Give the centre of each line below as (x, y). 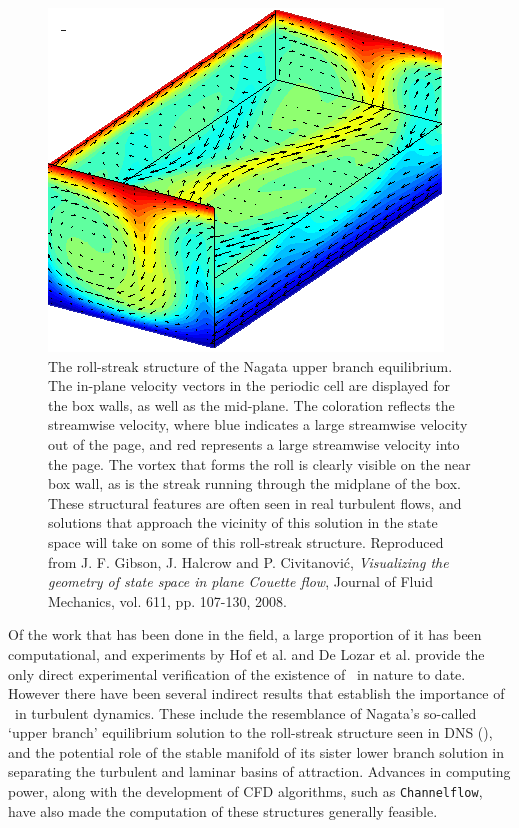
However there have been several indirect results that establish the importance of (256, 693)
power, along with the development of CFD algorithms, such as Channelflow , (245, 791)
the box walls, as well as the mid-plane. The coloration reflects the (251, 404)
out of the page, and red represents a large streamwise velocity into (254, 443)
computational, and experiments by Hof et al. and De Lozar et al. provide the (246, 653)
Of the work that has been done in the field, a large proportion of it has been (245, 634)
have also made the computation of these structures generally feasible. (223, 810)
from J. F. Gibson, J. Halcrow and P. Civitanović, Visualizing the (248, 561)
